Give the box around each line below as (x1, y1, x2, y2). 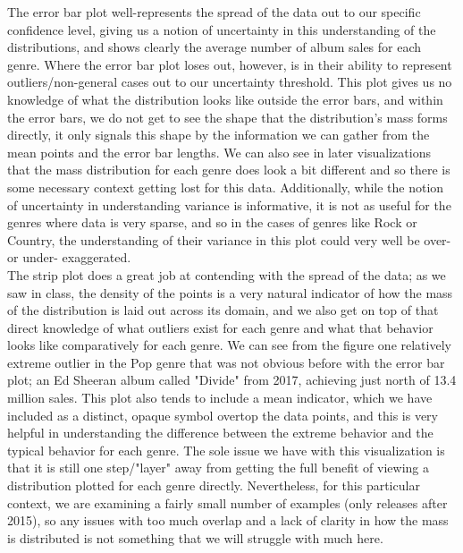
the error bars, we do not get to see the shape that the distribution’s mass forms (7, 107, 448, 126)
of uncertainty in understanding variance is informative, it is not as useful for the (7, 195, 451, 214)
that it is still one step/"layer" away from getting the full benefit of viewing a (7, 458, 429, 477)
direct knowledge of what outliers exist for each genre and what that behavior (7, 318, 434, 336)
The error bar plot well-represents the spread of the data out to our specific (7, 3, 421, 21)
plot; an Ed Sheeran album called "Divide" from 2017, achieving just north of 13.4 (7, 370, 457, 389)
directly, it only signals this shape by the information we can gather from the (7, 125, 430, 144)
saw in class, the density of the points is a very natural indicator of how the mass (7, 283, 453, 302)
